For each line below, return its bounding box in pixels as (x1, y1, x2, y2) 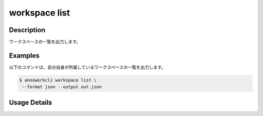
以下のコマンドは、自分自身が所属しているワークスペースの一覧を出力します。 (9, 64, 166, 70)
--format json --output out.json (22, 84, 102, 90)
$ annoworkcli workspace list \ (19, 77, 97, 83)
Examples (9, 51, 40, 59)
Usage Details (9, 98, 52, 107)
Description (9, 26, 46, 34)
